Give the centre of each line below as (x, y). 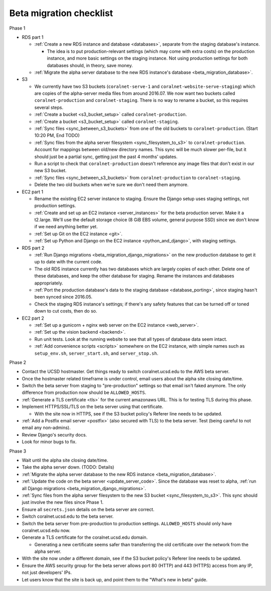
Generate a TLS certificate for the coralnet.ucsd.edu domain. (85, 537)
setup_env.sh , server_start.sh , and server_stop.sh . (96, 353)
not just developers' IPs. (47, 572)
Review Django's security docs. (54, 434)
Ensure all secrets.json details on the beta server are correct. (88, 509)
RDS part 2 (33, 248)
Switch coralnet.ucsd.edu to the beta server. (68, 516)
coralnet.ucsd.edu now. (46, 530)
